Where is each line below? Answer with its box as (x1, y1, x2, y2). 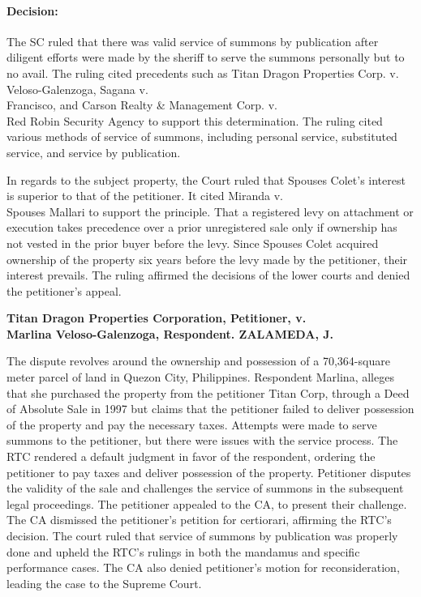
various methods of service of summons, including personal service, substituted (6, 128, 397, 145)
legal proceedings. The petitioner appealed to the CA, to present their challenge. (6, 495, 407, 512)
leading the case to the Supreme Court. (6, 574, 202, 591)
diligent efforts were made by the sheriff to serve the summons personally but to (6, 49, 405, 66)
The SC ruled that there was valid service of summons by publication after (6, 32, 379, 49)
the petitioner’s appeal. (6, 282, 122, 299)
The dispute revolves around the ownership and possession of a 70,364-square (6, 352, 390, 369)
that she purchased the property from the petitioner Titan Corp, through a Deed (6, 384, 410, 401)
